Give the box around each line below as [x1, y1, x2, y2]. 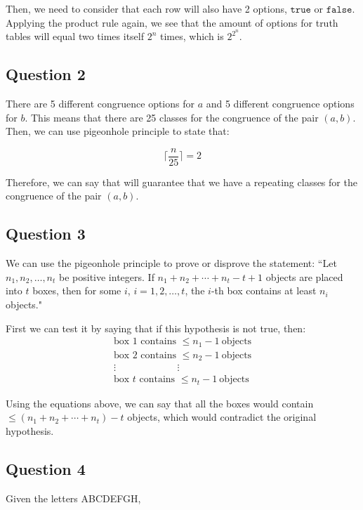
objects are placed [265, 269, 343, 284]
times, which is [159, 29, 224, 44]
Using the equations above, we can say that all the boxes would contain [6, 395, 314, 410]
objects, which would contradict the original [127, 410, 317, 424]
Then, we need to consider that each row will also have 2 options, [6, 1, 287, 15]
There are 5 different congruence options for [6, 96, 194, 111]
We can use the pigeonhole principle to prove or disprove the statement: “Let [6, 256, 337, 270]
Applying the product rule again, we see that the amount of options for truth [6, 15, 338, 30]
